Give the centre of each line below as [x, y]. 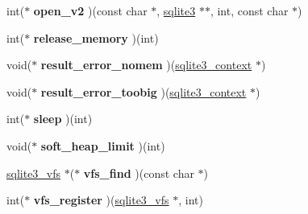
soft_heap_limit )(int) [103, 145]
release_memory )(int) [96, 37]
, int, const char [249, 10]
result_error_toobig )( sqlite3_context [144, 91]
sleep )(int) [63, 119]
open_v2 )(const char [90, 10]
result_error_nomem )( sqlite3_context [146, 65]
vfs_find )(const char [139, 173]
